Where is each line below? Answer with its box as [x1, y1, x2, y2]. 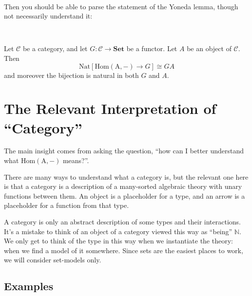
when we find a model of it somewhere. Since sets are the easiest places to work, [4, 245, 243, 255]
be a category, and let [22, 43, 88, 54]
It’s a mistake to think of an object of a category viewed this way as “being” [4, 226, 233, 236]
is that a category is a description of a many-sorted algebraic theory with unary [4, 181, 242, 191]
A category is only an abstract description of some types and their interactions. [4, 217, 241, 227]
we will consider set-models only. [4, 255, 101, 265]
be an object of [187, 43, 232, 54]
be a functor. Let [126, 43, 177, 54]
